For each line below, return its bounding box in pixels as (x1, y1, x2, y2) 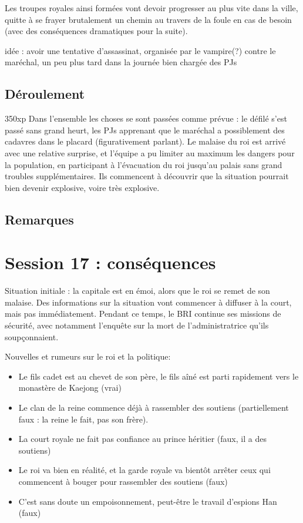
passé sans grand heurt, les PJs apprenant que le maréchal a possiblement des (5, 123, 285, 136)
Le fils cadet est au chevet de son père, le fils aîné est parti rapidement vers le (18, 370, 299, 382)
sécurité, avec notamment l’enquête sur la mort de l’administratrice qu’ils (5, 319, 269, 331)
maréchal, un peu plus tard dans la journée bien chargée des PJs (5, 56, 237, 68)
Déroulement (5, 85, 85, 103)
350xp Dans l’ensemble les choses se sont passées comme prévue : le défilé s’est (5, 112, 287, 125)
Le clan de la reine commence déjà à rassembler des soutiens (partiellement (18, 401, 289, 413)
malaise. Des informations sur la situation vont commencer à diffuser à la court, (5, 296, 292, 308)
